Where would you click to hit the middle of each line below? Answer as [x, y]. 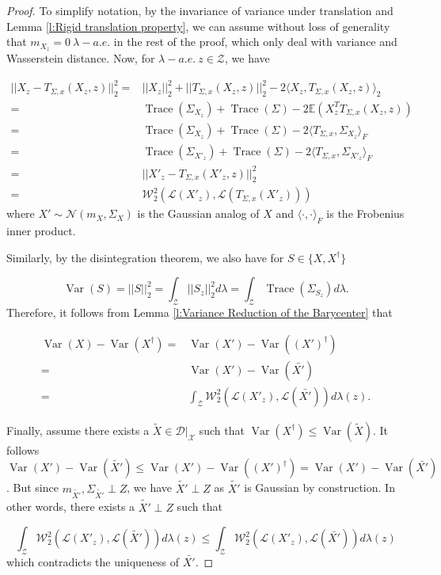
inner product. [41, 231]
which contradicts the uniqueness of [93, 562]
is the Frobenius [365, 213]
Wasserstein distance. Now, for [81, 58]
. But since [32, 487]
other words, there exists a [71, 506]
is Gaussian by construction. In [319, 487]
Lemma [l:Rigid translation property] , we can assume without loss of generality [198, 26]
